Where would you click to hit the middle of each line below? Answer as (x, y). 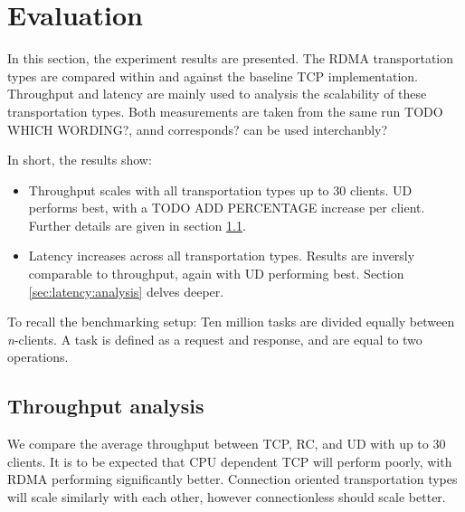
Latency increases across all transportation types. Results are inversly (222, 256)
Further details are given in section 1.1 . (137, 225)
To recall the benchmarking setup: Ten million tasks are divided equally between (231, 322)
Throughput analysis (106, 406)
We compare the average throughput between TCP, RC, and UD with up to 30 (227, 444)
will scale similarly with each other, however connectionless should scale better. (227, 497)
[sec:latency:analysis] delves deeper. (126, 291)
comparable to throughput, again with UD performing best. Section (216, 274)
